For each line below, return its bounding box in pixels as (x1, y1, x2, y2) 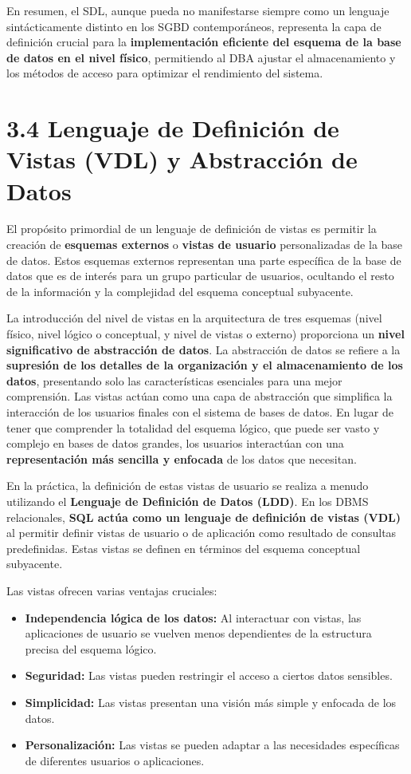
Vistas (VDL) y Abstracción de (6, 143, 358, 176)
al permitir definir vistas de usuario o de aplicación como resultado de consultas (6, 524, 397, 541)
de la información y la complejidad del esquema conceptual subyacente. (6, 282, 354, 299)
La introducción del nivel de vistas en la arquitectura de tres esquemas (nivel (6, 310, 382, 326)
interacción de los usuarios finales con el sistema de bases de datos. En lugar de (6, 404, 393, 420)
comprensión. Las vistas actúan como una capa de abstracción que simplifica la (6, 388, 393, 405)
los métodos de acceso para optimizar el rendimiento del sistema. (6, 65, 323, 81)
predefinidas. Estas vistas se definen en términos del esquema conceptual (6, 539, 361, 556)
